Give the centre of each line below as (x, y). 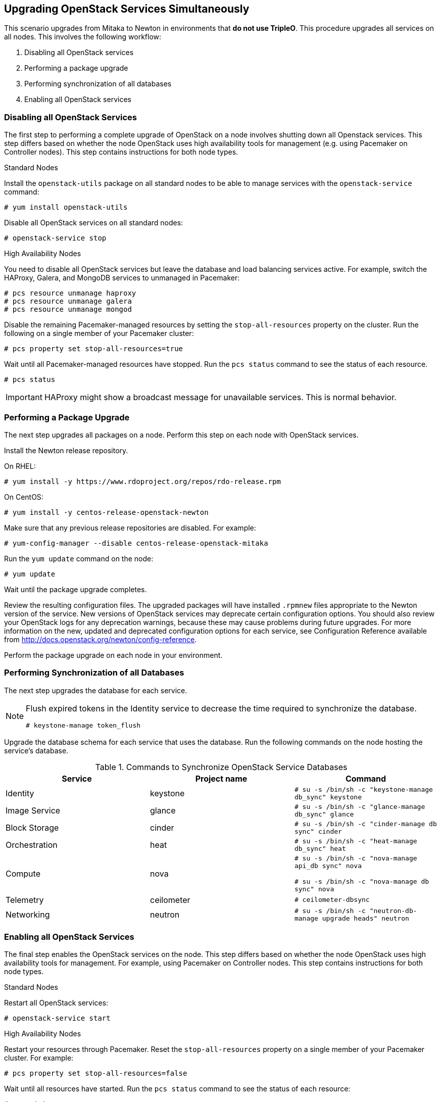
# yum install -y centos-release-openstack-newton (106, 512)
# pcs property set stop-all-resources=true (94, 349)
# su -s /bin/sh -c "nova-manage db (362, 881)
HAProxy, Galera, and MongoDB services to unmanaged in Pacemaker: (122, 278)
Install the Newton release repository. (66, 450)
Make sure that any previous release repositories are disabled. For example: (130, 528)
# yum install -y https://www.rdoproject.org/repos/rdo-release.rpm (142, 481)
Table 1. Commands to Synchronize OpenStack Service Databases (221, 767)
